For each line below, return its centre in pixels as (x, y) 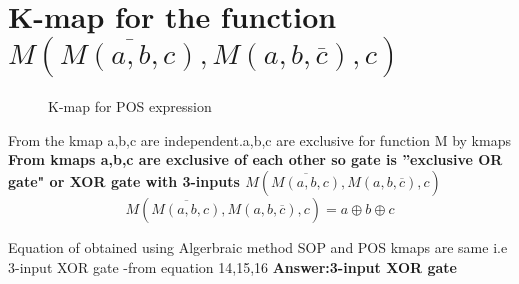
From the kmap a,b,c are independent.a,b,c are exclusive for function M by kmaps (259, 139)
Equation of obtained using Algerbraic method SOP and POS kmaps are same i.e (258, 246)
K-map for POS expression (130, 106)
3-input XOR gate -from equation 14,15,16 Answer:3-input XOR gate (232, 266)
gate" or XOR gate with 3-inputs (124, 180)
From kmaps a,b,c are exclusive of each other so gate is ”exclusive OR (255, 159)
